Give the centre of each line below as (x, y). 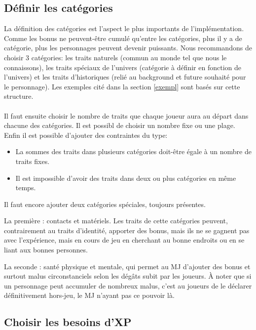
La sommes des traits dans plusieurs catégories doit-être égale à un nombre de (133, 151)
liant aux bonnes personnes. (46, 250)
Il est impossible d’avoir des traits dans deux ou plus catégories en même (126, 178)
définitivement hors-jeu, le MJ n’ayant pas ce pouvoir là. (89, 295)
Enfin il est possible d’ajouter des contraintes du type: (86, 135)
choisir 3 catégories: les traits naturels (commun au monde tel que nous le (115, 57)
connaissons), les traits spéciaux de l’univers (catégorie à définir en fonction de (123, 67)
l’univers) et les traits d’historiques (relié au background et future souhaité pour (125, 77)
